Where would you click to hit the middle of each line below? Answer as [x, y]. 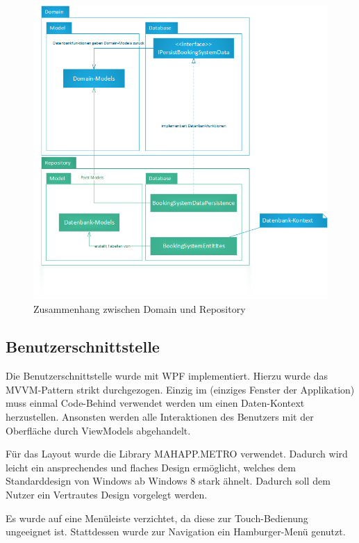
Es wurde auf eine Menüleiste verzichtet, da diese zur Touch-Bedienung [157, 518]
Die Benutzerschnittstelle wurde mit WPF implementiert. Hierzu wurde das [167, 376]
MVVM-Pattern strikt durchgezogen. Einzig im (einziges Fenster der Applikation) [180, 389]
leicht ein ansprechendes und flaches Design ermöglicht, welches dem [151, 467]
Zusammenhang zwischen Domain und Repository [140, 309]
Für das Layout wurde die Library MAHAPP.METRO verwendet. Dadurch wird [177, 454]
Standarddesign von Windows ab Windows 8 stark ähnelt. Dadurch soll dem [168, 481]
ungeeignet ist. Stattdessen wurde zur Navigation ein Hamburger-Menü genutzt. [176, 532]
